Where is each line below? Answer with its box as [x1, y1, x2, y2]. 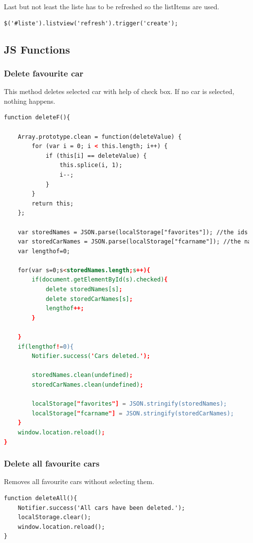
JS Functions [4, 41, 70, 56]
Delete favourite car [4, 67, 84, 79]
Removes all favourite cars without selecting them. [4, 476, 154, 487]
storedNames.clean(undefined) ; [32, 372, 133, 379]
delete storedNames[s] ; [45, 286, 123, 293]
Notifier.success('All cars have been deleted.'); [18, 504, 185, 511]
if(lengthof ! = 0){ [18, 343, 74, 350]
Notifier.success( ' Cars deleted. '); [32, 353, 150, 360]
